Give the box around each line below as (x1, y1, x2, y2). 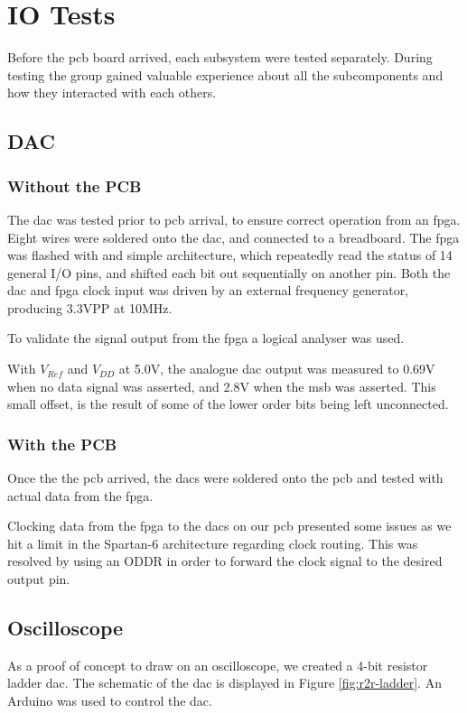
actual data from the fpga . (7, 486, 154, 505)
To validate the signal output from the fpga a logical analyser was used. (7, 329, 405, 347)
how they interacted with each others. (7, 83, 217, 102)
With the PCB (7, 432, 117, 455)
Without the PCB (7, 174, 142, 197)
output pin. (7, 569, 70, 588)
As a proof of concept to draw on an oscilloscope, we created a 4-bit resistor (7, 655, 428, 674)
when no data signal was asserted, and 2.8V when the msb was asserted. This (7, 376, 436, 395)
